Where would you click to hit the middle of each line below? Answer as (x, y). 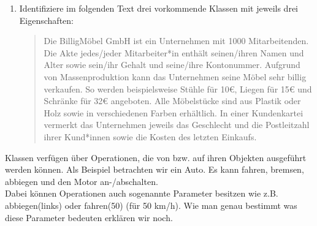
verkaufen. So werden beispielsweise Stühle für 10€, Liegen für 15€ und (178, 89)
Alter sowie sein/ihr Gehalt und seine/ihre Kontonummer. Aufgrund (172, 65)
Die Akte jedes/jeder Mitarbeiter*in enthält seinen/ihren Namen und (174, 52)
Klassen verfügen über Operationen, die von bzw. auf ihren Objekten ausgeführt (156, 157)
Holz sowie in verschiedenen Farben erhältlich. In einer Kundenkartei (174, 112)
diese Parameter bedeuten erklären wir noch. (89, 217)
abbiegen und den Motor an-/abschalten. (82, 181)
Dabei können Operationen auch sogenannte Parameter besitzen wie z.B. (142, 193)
